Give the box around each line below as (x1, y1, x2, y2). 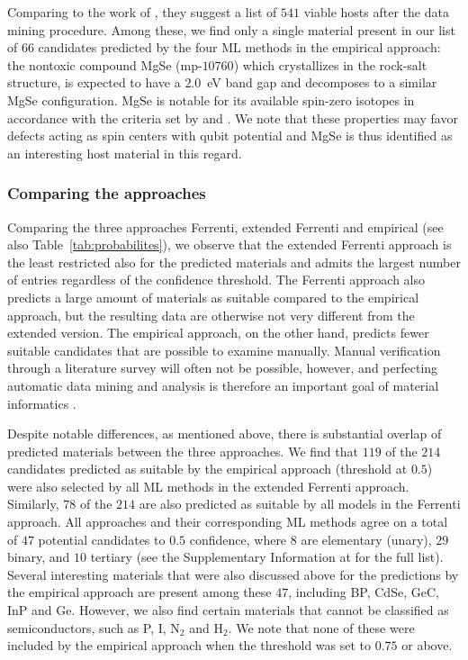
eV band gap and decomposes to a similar (207, 73, 437, 92)
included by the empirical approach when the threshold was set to (7, 636, 372, 655)
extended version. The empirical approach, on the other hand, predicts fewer (7, 323, 429, 342)
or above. (401, 636, 453, 655)
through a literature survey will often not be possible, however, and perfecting (7, 358, 438, 377)
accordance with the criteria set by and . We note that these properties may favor (7, 108, 458, 127)
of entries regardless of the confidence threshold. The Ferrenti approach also (7, 270, 426, 289)
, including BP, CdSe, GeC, (288, 583, 439, 601)
